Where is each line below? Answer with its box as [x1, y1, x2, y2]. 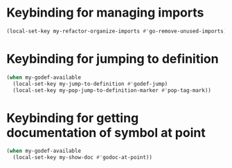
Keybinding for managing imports [6, 5, 204, 21]
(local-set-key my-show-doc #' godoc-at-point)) [12, 154, 153, 161]
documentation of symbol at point [6, 124, 206, 140]
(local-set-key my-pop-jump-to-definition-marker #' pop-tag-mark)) [12, 86, 212, 94]
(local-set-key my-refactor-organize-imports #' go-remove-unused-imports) [6, 28, 227, 35]
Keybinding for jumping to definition [6, 51, 219, 66]
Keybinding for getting [6, 110, 139, 126]
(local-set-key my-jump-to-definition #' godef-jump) [12, 80, 168, 87]
